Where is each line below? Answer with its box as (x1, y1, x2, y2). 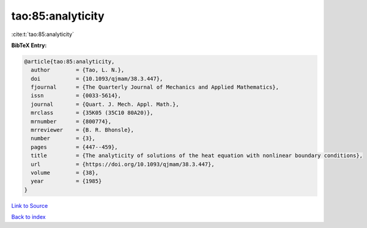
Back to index (11, 213, 46, 221)
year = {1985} (31, 178, 102, 185)
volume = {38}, (31, 169, 99, 176)
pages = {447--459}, (31, 144, 119, 150)
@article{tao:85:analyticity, (24, 58, 115, 65)
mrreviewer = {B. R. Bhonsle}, (31, 127, 135, 134)
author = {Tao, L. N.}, (31, 67, 125, 73)
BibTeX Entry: (11, 42, 47, 49)
